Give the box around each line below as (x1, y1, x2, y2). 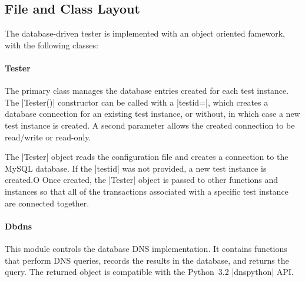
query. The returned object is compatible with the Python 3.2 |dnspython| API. (5, 265, 294, 278)
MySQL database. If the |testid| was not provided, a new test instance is (5, 162, 267, 174)
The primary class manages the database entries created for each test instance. (5, 84, 289, 97)
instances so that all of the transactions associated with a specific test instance (5, 185, 289, 197)
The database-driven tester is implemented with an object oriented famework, (5, 27, 285, 40)
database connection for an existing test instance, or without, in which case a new (5, 107, 300, 120)
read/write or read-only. (5, 130, 91, 143)
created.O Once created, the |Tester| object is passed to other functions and (5, 173, 279, 186)
